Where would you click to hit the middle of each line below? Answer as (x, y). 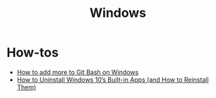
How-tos (33, 53)
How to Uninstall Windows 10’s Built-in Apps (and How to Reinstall (113, 80)
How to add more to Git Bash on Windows (78, 72)
